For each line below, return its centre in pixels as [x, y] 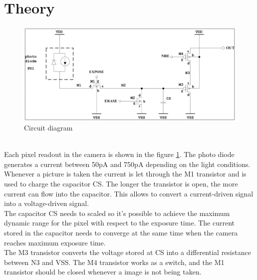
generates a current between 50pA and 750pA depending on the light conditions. [127, 164]
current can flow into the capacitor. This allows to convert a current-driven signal [129, 193]
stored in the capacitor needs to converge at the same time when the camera [121, 232]
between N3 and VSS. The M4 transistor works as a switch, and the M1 [114, 262]
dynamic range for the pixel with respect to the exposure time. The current [119, 223]
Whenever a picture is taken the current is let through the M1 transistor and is [125, 174]
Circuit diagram [48, 128]
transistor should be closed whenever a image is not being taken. [103, 272]
